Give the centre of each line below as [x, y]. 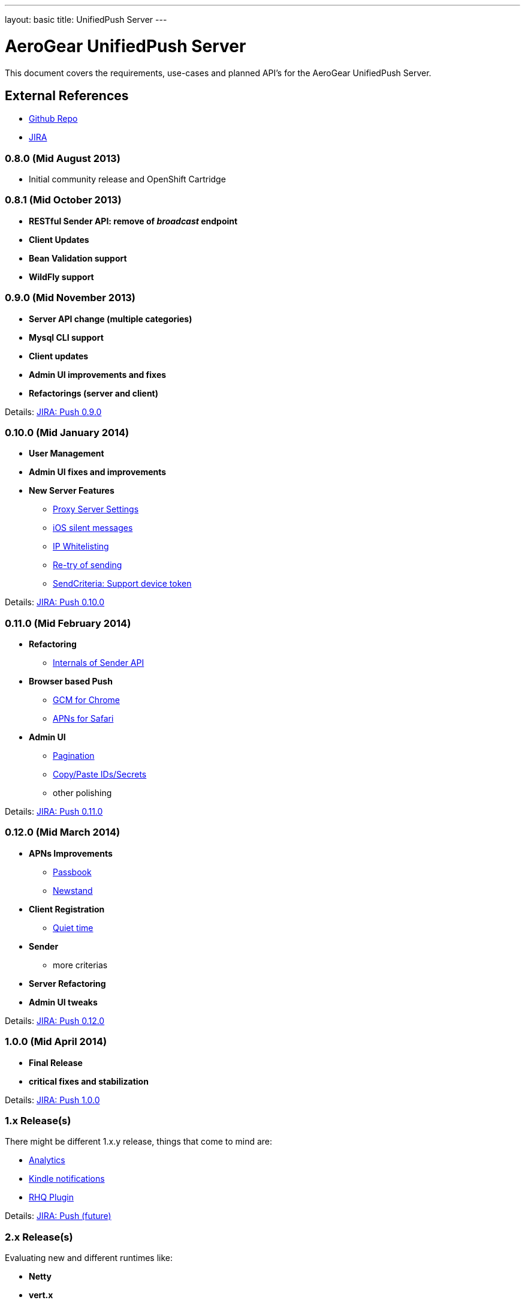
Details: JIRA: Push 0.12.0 [55, 1020]
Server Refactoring [67, 983]
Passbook [72, 872]
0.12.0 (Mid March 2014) [63, 832]
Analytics [47, 1160]
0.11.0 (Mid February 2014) [68, 623]
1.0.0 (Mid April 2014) [56, 1042]
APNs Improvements [71, 853]
